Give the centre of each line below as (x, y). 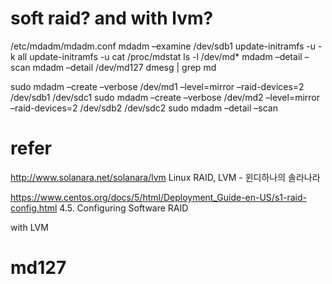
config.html (34, 208)
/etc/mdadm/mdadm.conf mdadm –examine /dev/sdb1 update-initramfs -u (163, 46)
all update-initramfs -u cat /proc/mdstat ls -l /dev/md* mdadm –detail (160, 56)
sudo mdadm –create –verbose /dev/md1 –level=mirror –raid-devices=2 (157, 86)
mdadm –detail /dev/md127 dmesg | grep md (124, 67)
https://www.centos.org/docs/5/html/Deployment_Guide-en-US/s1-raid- (158, 197)
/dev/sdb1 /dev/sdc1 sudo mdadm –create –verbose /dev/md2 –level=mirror (165, 97)
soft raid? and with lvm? (112, 18)
